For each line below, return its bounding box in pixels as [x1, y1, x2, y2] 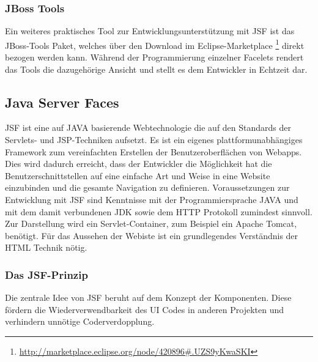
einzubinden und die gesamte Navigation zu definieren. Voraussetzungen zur [5, 181, 290, 194]
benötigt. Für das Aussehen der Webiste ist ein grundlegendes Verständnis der [5, 229, 298, 242]
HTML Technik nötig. [5, 241, 87, 254]
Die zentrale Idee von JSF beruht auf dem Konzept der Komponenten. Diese [5, 291, 292, 304]
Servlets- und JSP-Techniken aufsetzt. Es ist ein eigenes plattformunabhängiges [5, 133, 303, 146]
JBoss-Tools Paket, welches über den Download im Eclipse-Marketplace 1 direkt [5, 37, 305, 51]
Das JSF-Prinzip [5, 267, 88, 282]
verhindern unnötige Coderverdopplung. [5, 315, 155, 328]
